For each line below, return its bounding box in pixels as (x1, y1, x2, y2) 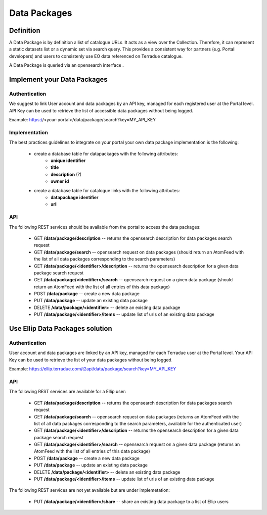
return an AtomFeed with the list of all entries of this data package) (34, 284, 170, 290)
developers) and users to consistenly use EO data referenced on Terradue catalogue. (9, 53, 183, 59)
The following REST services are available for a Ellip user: (9, 389, 126, 395)
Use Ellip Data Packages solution (9, 324, 112, 333)
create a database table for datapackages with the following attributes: (34, 151, 178, 156)
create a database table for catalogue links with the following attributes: (34, 187, 180, 193)
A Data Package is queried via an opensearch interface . (9, 62, 124, 68)
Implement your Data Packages (9, 75, 108, 84)
